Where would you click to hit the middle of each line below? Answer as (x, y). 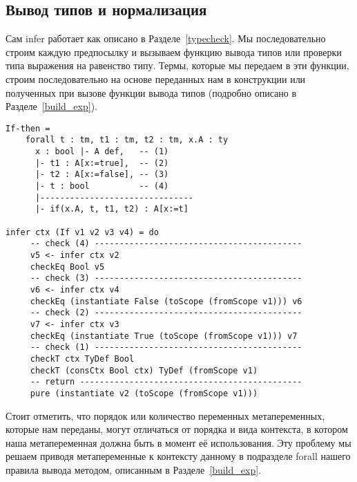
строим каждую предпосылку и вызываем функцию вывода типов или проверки (174, 52)
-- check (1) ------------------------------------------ (166, 347)
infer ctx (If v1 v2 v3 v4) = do (82, 232)
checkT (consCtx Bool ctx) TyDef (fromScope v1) (144, 370)
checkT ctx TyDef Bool (82, 359)
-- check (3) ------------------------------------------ (166, 278)
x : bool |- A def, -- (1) (102, 152)
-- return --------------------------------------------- (166, 382)
